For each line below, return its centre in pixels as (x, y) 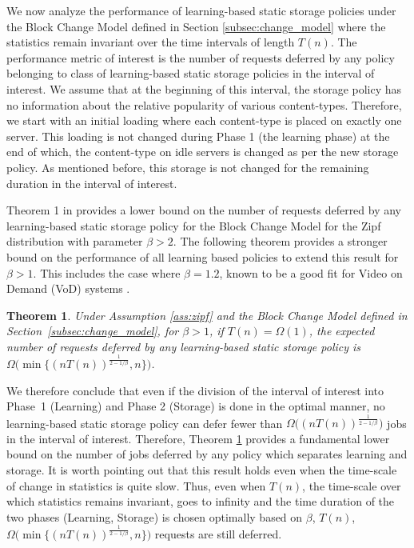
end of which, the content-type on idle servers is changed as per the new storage (203, 152)
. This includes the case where (107, 272)
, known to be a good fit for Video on (311, 272)
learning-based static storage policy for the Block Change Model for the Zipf (194, 225)
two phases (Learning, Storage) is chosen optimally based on (155, 516)
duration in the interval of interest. (92, 183)
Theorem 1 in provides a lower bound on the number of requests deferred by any (204, 210)
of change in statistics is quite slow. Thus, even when (136, 485)
